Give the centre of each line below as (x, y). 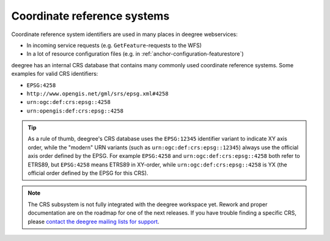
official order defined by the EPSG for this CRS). (88, 173)
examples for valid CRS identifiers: (55, 74)
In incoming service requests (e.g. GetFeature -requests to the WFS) (114, 45)
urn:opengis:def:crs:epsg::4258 (75, 111)
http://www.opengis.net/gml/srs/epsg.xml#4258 (97, 94)
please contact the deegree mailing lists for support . (94, 221)
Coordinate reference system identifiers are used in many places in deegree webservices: (124, 34)
